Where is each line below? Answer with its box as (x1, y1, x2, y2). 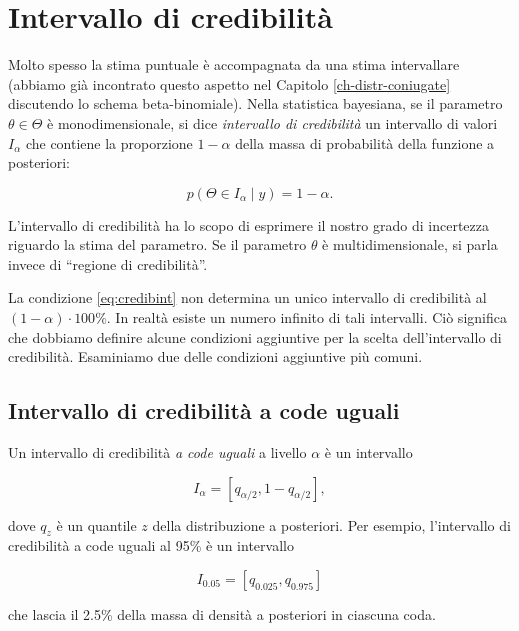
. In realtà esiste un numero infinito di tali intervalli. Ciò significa (106, 307, 507, 328)
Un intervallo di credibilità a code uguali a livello (8, 442, 307, 463)
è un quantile (56, 514, 137, 535)
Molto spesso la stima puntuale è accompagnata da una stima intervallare (8, 54, 460, 75)
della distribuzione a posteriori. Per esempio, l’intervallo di (152, 514, 511, 535)
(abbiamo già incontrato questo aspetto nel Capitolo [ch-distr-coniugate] (8, 73, 451, 94)
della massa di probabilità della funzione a (235, 132, 495, 153)
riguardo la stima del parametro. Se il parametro (8, 234, 307, 255)
